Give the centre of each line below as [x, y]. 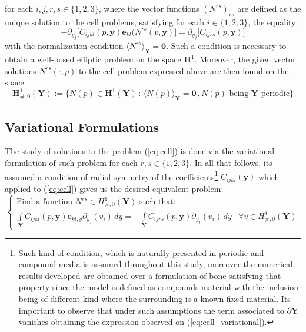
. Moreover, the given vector [245, 59]
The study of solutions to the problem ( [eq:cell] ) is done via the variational [140, 151]
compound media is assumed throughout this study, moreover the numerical [156, 264]
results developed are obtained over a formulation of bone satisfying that [150, 275]
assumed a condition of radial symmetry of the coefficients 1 [112, 175]
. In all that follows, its [231, 162]
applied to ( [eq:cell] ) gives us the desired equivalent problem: [114, 188]
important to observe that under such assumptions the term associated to [151, 310]
